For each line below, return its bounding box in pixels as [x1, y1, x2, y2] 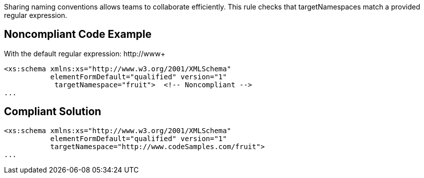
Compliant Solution [4, 105, 101, 118]
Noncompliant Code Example [4, 28, 152, 41]
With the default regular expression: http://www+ [4, 49, 166, 58]
